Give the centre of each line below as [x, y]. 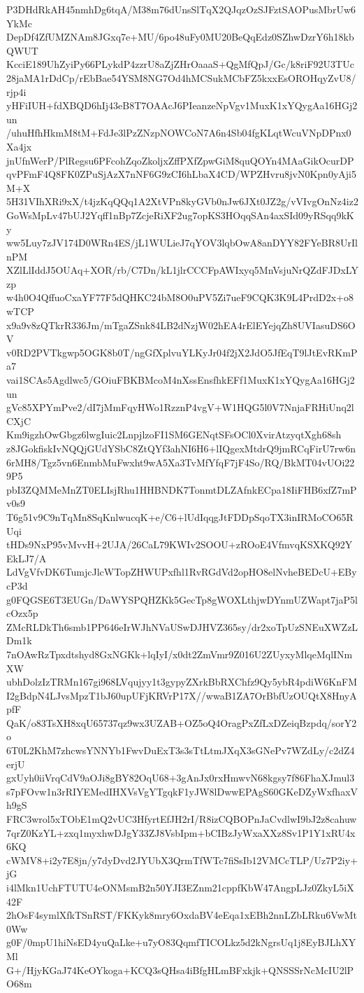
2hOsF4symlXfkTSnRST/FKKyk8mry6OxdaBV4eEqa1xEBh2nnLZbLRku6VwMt [182, 915]
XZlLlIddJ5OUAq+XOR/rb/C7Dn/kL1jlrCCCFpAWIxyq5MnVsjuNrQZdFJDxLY [182, 270]
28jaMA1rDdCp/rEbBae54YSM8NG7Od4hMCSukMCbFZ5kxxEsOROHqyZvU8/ [181, 77]
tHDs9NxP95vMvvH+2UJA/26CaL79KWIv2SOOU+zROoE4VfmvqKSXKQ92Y [180, 544]
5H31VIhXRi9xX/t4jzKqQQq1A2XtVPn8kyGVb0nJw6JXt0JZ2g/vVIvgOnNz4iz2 [182, 201]
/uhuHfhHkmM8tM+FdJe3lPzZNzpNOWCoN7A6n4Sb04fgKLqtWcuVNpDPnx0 [179, 133]
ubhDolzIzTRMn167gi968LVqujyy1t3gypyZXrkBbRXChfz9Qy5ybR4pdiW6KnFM [182, 682]
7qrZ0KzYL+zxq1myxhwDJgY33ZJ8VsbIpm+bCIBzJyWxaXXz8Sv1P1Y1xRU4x [181, 832]
